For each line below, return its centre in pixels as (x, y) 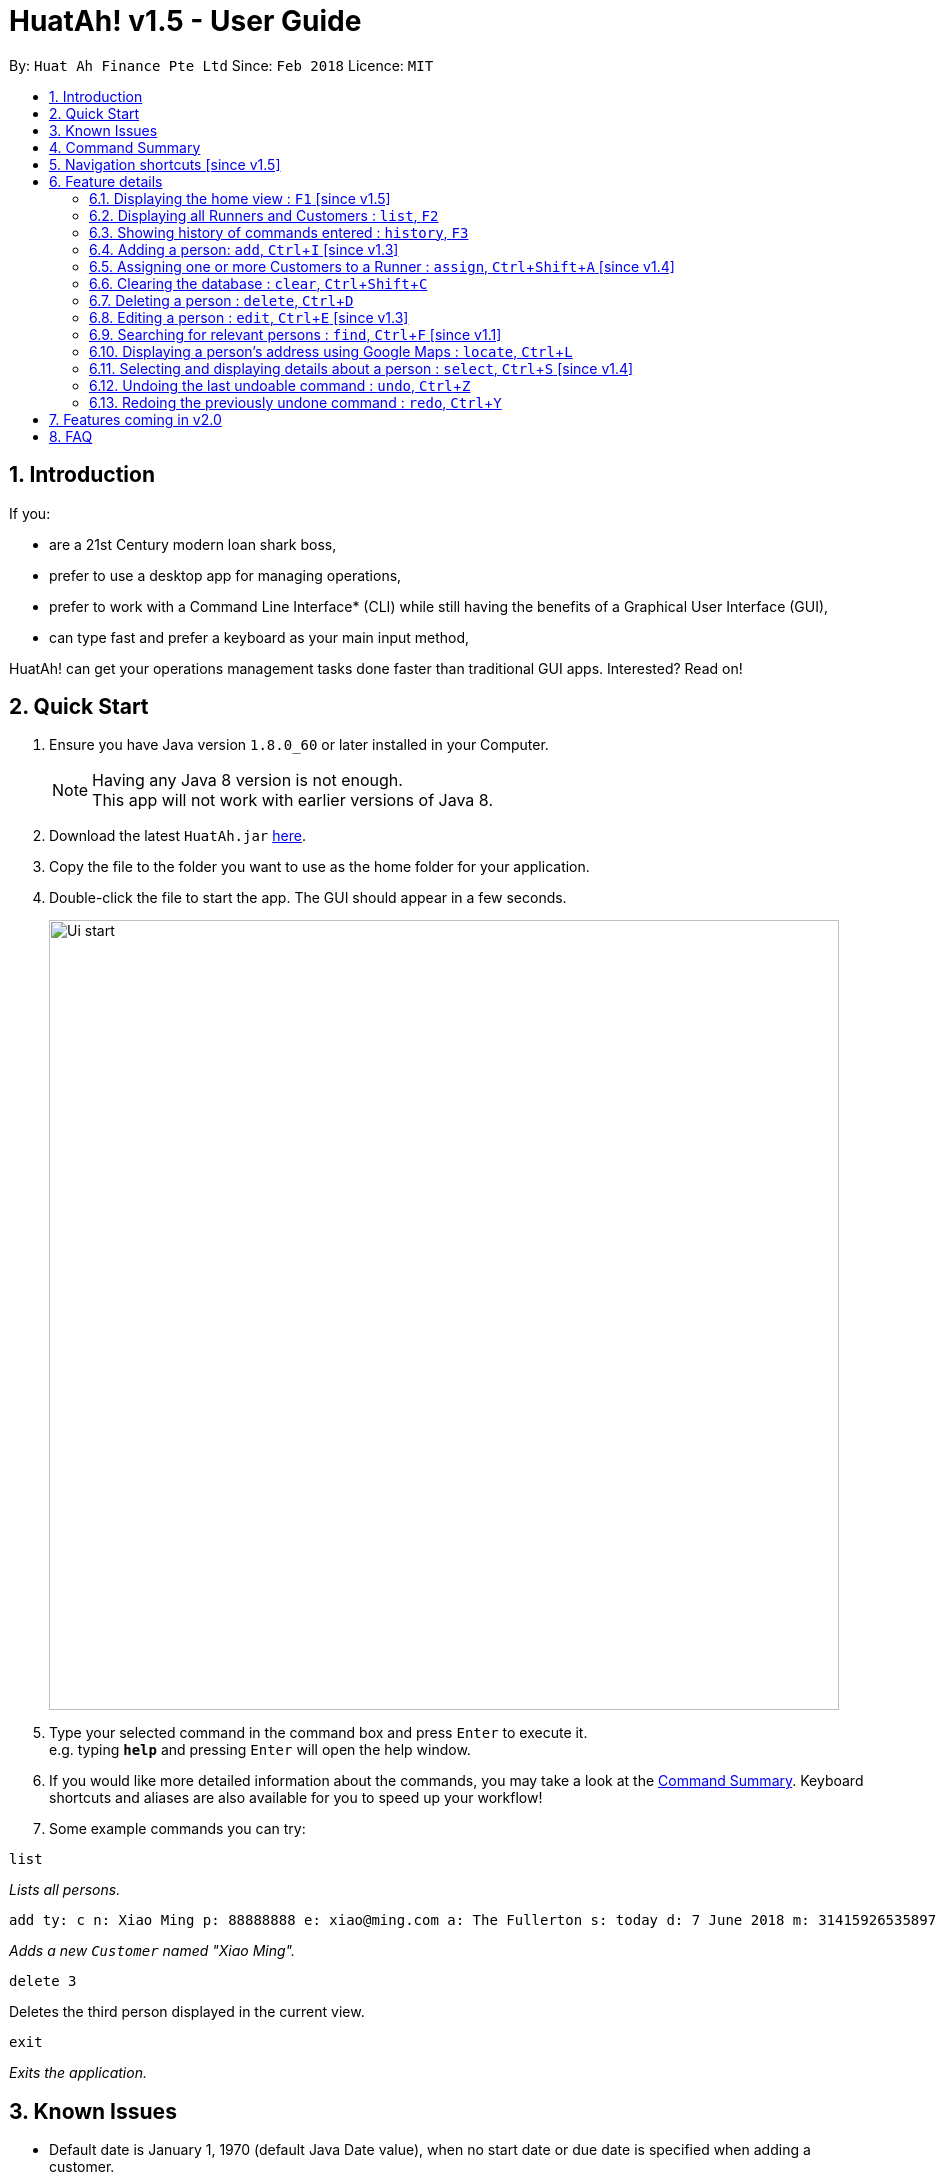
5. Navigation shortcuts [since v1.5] (165, 164)
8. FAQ (71, 436)
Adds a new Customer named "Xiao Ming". (152, 1951)
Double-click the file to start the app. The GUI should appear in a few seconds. (308, 898)
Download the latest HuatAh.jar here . (177, 836)
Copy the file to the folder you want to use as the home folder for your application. (319, 867)
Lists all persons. (65, 1890)
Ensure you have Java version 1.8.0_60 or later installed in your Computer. (299, 745)
